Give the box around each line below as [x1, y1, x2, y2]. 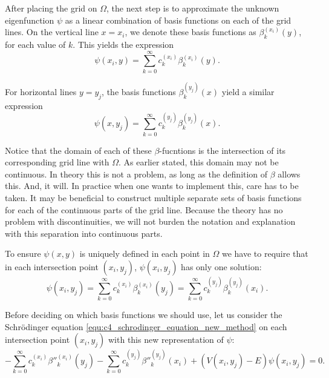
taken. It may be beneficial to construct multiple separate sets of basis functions [5, 191, 302, 204]
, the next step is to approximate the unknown [106, 2, 279, 14]
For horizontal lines [5, 85, 77, 98]
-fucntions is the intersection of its [159, 144, 286, 156]
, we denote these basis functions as [125, 25, 256, 38]
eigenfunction [5, 13, 54, 26]
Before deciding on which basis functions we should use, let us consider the [5, 308, 282, 321]
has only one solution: [181, 260, 262, 273]
